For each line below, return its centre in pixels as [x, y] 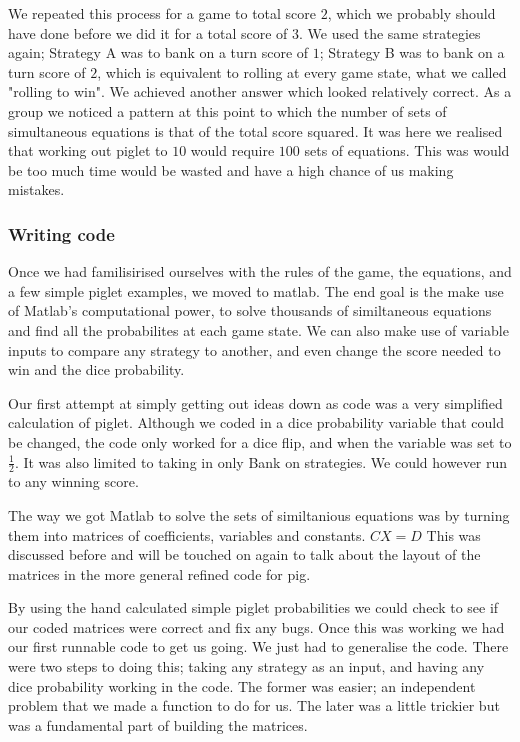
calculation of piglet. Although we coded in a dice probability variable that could [256, 422]
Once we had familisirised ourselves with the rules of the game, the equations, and [260, 271]
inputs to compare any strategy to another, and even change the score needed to [254, 349]
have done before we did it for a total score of [148, 32]
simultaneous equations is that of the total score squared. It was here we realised [255, 130]
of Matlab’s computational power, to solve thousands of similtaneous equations [250, 310]
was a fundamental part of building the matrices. [158, 724]
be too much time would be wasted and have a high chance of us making [231, 169]
